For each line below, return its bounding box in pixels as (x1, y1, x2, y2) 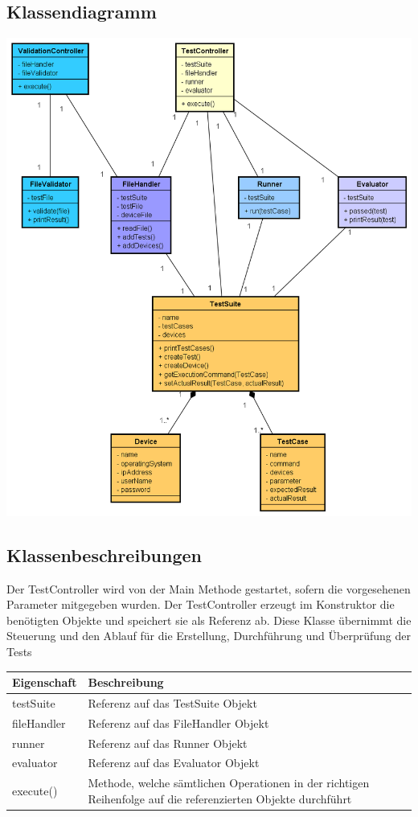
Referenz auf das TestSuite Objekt (88, 694, 257, 711)
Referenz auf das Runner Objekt (88, 734, 248, 751)
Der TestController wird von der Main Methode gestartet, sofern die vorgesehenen (6, 580, 411, 597)
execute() (12, 782, 58, 799)
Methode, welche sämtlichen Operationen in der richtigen (88, 774, 370, 791)
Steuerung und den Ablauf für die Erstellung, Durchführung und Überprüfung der (6, 627, 412, 644)
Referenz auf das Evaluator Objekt (88, 754, 260, 771)
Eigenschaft (12, 674, 77, 691)
